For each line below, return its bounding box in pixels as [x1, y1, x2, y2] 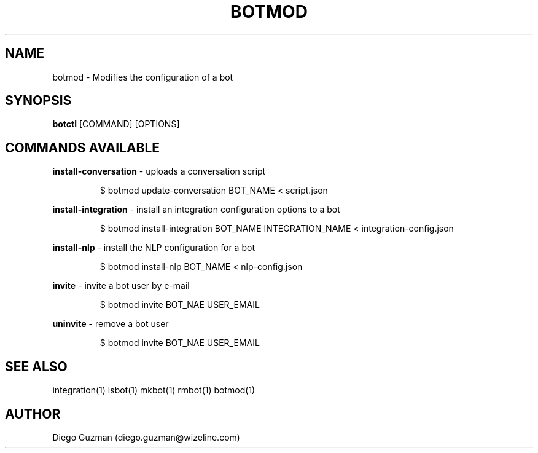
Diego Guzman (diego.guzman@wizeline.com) [52, 431, 240, 443]
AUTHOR [5, 406, 61, 422]
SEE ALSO [5, 358, 68, 374]
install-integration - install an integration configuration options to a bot [52, 204, 340, 215]
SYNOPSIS [5, 93, 72, 109]
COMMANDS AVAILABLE [5, 140, 160, 156]
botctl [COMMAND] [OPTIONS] [52, 119, 180, 130]
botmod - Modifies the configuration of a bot [52, 71, 233, 82]
